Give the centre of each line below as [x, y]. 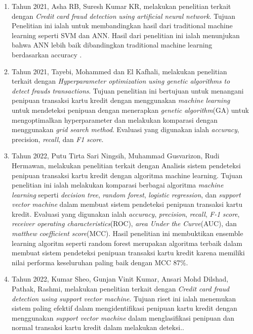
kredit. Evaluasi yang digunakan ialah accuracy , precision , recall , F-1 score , [126, 214]
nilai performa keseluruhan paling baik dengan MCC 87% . [100, 262]
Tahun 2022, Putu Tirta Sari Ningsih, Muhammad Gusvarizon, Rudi [115, 156]
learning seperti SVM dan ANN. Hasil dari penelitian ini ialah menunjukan [126, 35]
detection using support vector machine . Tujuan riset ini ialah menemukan [124, 298]
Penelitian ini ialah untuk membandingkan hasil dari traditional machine [122, 25]
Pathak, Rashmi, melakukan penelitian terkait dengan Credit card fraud [120, 289]
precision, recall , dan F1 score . [58, 139]
